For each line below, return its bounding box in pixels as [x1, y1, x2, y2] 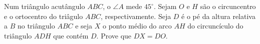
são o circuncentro [200, 1, 256, 11]
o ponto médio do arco [103, 20, 172, 31]
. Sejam [153, 1, 177, 11]
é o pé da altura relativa [181, 10, 255, 21]
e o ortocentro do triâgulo [4, 10, 83, 21]
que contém [53, 30, 89, 40]
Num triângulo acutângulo [4, 1, 85, 11]
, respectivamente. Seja [101, 10, 171, 21]
